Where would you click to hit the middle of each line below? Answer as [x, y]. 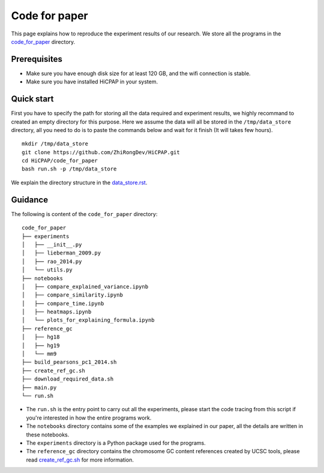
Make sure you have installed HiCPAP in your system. [92, 82]
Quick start [32, 99]
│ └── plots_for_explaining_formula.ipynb [88, 320]
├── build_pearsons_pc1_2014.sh [69, 362]
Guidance [29, 200]
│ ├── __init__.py [52, 244]
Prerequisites [37, 59]
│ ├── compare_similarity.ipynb [72, 295]
